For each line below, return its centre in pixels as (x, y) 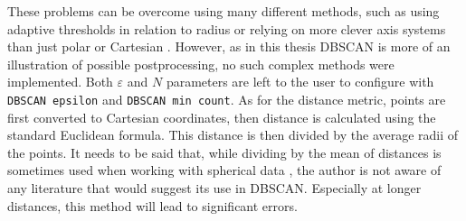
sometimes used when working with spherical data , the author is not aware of (224, 170)
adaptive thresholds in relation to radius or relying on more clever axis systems (227, 28)
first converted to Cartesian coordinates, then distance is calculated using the (222, 117)
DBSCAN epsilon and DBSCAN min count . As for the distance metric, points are (227, 99)
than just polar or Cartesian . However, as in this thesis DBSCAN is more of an (229, 46)
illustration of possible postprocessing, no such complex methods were (201, 64)
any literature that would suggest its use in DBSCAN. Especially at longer (214, 188)
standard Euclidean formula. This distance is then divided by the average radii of (233, 135)
